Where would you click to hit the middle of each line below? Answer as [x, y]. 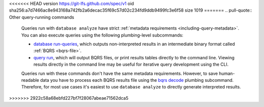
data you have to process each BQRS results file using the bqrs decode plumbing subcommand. [137, 80]
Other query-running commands [42, 17]
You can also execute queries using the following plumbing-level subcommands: [102, 35]
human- [227, 73]
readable [30, 80]
